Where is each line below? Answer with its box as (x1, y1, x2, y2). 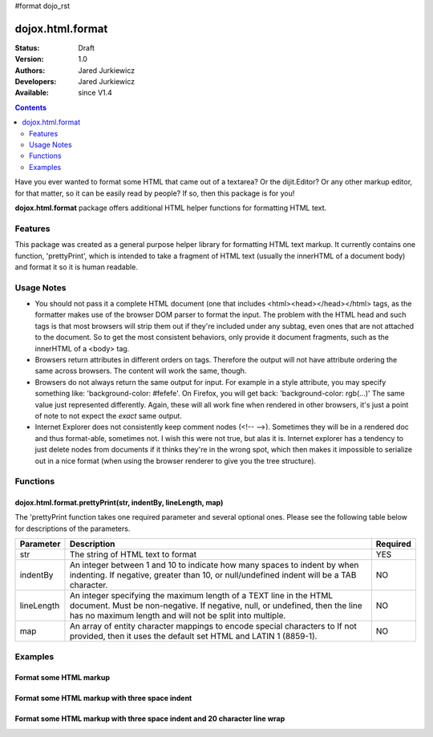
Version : (14, 55, 44, 64)
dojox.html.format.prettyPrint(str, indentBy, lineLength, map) (14, 498, 224, 508)
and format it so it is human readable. (14, 261, 138, 272)
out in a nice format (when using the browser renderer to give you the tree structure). (34, 456, 317, 465)
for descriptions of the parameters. (14, 524, 131, 533)
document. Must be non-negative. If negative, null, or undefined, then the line (69, 600, 362, 611)
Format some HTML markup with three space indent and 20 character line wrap (14, 714, 285, 723)
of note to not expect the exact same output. (34, 411, 182, 420)
